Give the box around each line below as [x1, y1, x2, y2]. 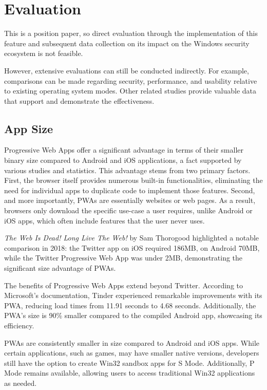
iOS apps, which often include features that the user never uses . [4, 215, 205, 226]
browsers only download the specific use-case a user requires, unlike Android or [4, 205, 253, 216]
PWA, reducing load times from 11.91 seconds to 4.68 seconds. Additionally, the [4, 300, 256, 310]
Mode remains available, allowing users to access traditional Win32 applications [4, 367, 255, 378]
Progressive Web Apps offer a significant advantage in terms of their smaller [4, 144, 243, 155]
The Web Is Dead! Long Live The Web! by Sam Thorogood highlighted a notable [4, 232, 259, 243]
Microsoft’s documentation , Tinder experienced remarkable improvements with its [4, 290, 262, 301]
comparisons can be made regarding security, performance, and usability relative [4, 75, 257, 86]
